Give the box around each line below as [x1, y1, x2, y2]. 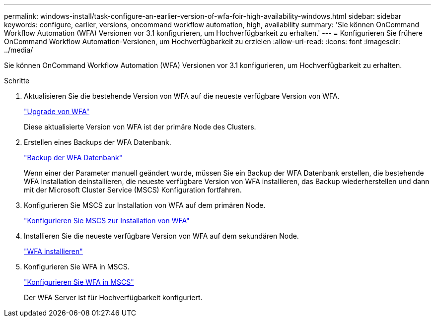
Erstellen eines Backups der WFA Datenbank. [24, 138, 171, 146]
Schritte [4, 76, 30, 85]
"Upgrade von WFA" [24, 107, 89, 116]
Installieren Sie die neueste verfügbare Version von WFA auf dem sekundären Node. [24, 232, 299, 240]
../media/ [4, 46, 33, 54]
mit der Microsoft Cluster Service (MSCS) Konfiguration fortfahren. [24, 186, 242, 194]
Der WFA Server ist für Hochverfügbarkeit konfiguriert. [24, 293, 203, 302]
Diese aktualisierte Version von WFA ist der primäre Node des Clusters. [24, 123, 256, 131]
